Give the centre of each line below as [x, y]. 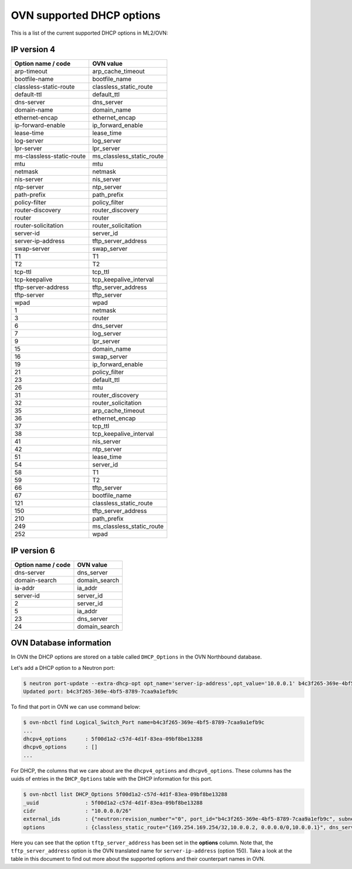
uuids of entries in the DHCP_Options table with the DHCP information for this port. [112, 779]
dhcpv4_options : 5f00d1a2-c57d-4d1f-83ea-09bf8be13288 [113, 739]
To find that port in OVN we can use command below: [76, 707]
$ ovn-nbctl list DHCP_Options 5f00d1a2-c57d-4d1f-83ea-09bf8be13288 [125, 794]
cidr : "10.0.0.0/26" [77, 811]
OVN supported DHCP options [86, 15]
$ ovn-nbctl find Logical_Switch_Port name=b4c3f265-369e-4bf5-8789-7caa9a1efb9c [144, 722]
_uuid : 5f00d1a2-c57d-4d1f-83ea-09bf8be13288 [113, 803]
